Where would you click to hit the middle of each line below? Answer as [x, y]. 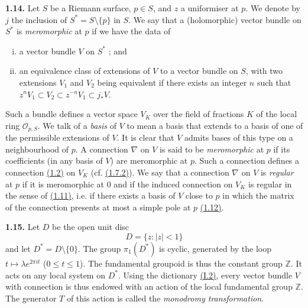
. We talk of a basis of [77, 125]
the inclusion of [39, 19]
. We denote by [273, 8]
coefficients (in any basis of [54, 161]
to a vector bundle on [199, 71]
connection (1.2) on [40, 172]
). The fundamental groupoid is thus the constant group [181, 263]
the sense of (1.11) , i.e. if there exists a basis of [90, 195]
